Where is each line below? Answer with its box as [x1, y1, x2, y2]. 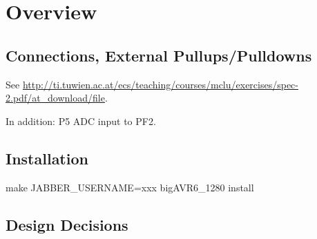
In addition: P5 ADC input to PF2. [6, 113, 156, 128]
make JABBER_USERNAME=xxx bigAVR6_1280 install [6, 180, 254, 194]
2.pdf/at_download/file [6, 90, 105, 105]
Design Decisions [6, 213, 128, 235]
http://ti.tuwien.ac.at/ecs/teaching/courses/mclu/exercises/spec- [22, 77, 299, 91]
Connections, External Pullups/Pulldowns [6, 44, 312, 66]
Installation [6, 147, 88, 169]
